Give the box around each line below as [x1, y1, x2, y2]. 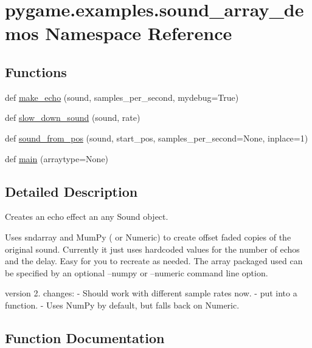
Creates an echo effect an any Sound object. [5, 210, 168, 223]
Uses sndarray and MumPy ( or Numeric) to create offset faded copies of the [5, 230, 291, 243]
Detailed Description [5, 182, 138, 200]
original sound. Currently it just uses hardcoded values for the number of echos [5, 242, 300, 255]
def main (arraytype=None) [5, 152, 109, 165]
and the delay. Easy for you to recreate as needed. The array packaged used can [5, 254, 303, 267]
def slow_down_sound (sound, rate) [5, 111, 140, 124]
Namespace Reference [45, 21, 232, 46]
